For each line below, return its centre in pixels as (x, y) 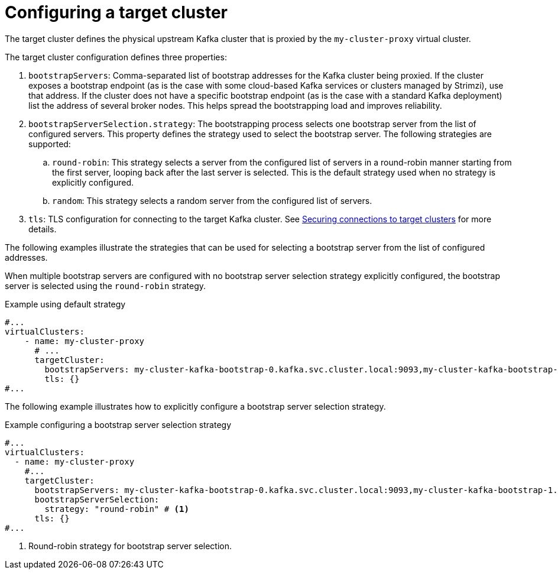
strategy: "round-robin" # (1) (117, 509)
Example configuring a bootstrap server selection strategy (118, 424)
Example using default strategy (65, 304)
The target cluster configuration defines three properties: (116, 57)
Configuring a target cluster (116, 12)
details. (43, 229)
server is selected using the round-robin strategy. (106, 286)
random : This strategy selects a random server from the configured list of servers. (212, 200)
